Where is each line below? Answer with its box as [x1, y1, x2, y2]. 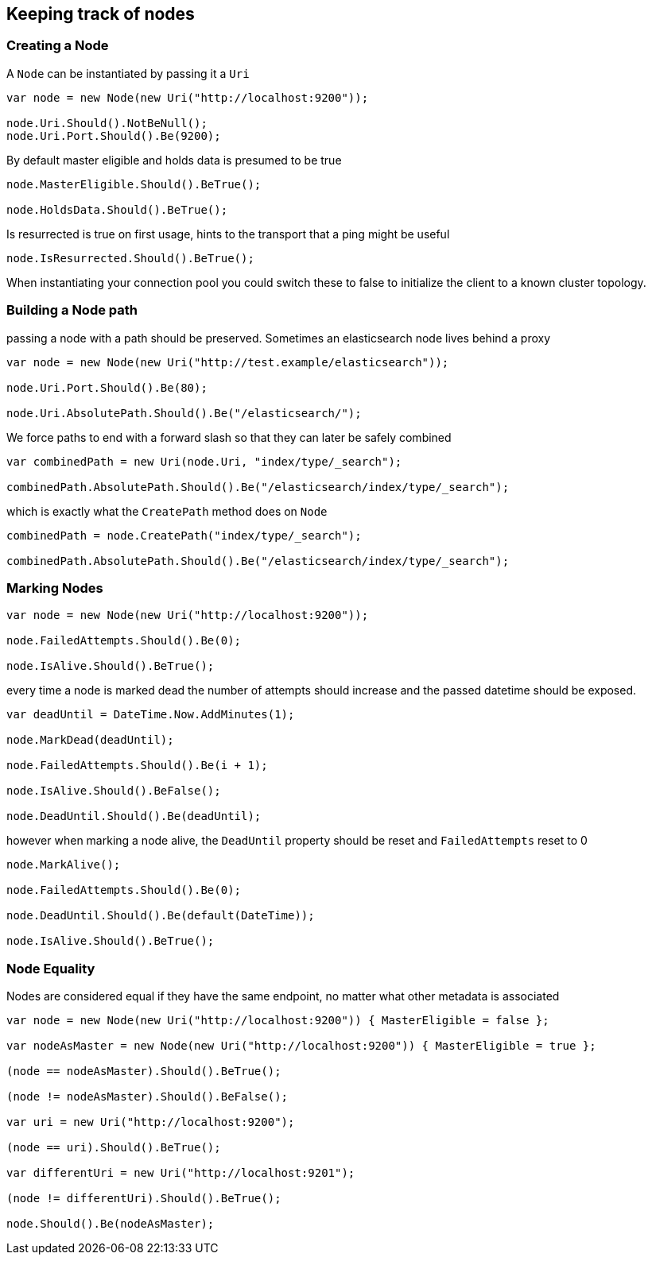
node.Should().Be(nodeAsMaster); [6, 1217, 215, 1231]
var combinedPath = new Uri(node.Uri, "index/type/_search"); [6, 455, 402, 468]
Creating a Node [6, 37, 109, 54]
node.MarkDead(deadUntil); [6, 733, 174, 747]
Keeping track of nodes [6, 4, 195, 24]
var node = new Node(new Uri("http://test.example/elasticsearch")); [6, 355, 449, 369]
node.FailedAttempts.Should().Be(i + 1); [6, 759, 268, 772]
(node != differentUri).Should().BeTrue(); [6, 1192, 281, 1205]
